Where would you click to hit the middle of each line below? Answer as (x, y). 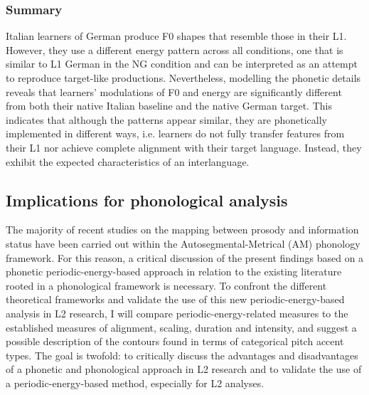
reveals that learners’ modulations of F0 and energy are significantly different (174, 91)
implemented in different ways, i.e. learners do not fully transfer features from (175, 133)
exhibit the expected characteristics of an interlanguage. (128, 161)
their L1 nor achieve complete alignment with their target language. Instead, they (184, 147)
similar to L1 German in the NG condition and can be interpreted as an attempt (182, 64)
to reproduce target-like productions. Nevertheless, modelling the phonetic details (183, 78)
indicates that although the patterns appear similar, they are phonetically (166, 119)
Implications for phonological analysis (147, 200)
